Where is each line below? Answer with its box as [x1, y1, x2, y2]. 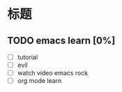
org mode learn [17, 77, 62, 85]
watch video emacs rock [17, 69, 89, 77]
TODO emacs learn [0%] [7, 34, 116, 46]
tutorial [17, 53, 38, 61]
